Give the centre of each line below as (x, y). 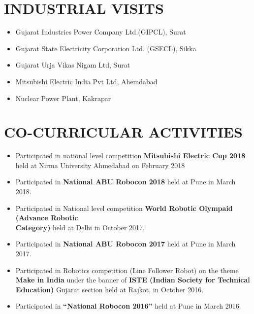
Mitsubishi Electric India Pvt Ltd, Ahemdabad (86, 81)
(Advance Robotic (47, 218)
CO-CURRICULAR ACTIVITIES (123, 132)
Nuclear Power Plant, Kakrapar (63, 98)
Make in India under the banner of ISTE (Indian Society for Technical (133, 280)
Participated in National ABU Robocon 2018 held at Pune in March (126, 182)
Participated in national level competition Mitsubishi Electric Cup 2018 (130, 156)
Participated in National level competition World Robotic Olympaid (124, 208)
